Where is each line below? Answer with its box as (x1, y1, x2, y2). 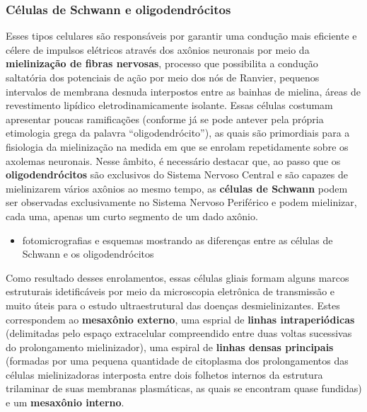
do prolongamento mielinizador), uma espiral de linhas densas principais (6, 339, 334, 354)
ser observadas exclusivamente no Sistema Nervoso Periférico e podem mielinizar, (6, 195, 357, 210)
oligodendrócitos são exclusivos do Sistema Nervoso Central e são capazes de (6, 167, 348, 182)
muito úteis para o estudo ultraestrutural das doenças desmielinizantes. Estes (6, 297, 340, 312)
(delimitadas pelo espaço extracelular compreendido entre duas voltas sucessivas (6, 326, 352, 341)
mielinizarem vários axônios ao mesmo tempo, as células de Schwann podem (6, 181, 348, 195)
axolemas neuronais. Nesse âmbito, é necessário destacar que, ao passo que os (6, 153, 341, 168)
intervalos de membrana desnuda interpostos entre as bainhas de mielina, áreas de (6, 84, 361, 98)
